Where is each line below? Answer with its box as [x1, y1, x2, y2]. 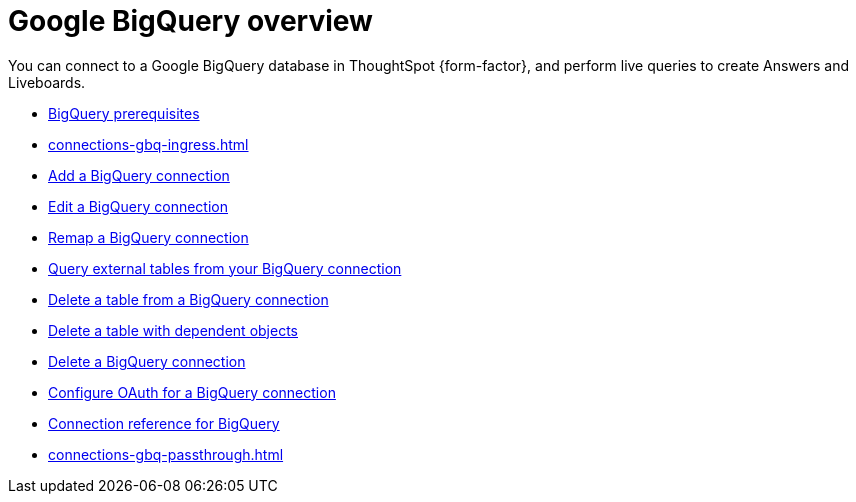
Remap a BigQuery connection [48, 228, 249, 246]
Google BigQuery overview [8, 4, 373, 38]
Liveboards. [8, 73, 86, 91]
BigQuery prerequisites [48, 104, 200, 122]
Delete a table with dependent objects [48, 321, 298, 339]
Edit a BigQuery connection [48, 197, 229, 215]
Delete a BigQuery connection [48, 352, 246, 370]
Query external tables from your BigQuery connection [48, 259, 402, 277]
